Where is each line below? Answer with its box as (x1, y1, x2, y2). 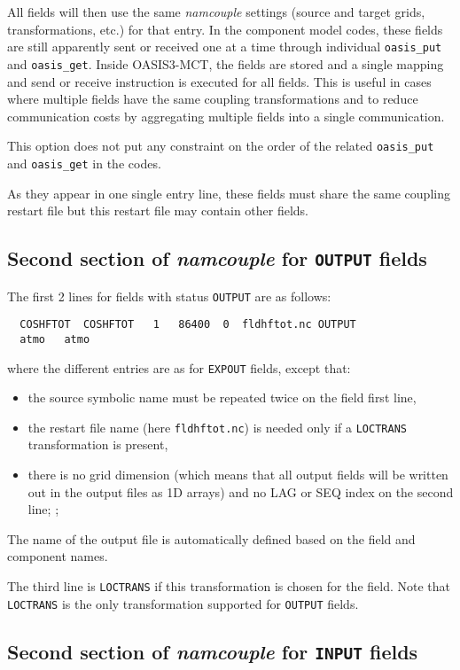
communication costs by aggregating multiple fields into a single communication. (7, 106, 445, 125)
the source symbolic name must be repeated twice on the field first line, (27, 388, 417, 407)
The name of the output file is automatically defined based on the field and (7, 529, 416, 548)
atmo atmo (19, 332, 90, 346)
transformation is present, (27, 435, 168, 454)
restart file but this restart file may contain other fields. (7, 201, 309, 220)
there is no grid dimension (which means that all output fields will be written (27, 465, 448, 484)
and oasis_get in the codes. (7, 153, 161, 172)
